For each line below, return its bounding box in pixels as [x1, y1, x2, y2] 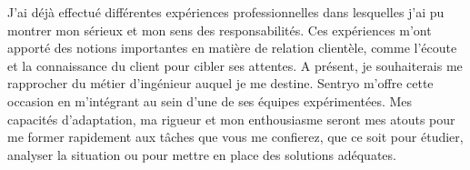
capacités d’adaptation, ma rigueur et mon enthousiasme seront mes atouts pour [7, 109, 455, 128]
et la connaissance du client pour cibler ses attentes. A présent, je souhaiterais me [7, 55, 463, 75]
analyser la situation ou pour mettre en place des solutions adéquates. [7, 145, 396, 164]
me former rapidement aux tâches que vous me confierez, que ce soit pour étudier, [7, 127, 464, 146]
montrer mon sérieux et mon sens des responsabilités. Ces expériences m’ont [7, 20, 432, 39]
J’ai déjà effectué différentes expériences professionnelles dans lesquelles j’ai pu [7, 3, 445, 21]
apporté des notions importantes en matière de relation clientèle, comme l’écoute [7, 38, 457, 57]
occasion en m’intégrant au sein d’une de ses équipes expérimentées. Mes [7, 91, 413, 110]
